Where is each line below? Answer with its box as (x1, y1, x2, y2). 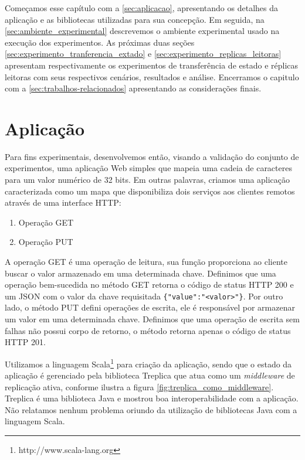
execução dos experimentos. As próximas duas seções (5, 36, 195, 48)
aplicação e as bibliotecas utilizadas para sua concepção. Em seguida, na (5, 13, 265, 25)
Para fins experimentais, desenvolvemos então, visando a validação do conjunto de (5, 150, 299, 162)
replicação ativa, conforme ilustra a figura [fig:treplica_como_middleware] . (5, 380, 274, 393)
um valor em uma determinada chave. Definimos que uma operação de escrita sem (5, 313, 300, 325)
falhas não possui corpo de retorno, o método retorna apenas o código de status (5, 324, 291, 336)
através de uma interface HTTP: (5, 196, 121, 209)
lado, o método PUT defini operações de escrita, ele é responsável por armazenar (5, 301, 295, 314)
